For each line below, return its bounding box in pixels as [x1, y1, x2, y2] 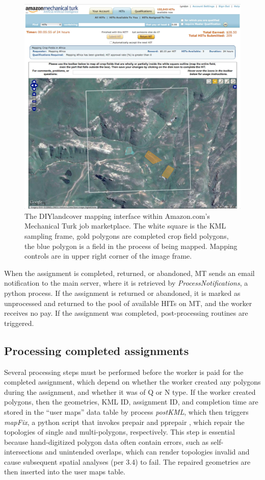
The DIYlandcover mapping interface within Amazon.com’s [24, 210, 210, 221]
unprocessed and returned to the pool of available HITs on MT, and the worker [4, 297, 252, 308]
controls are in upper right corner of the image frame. [24, 250, 192, 261]
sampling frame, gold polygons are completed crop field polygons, [24, 231, 229, 241]
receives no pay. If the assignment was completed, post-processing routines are [4, 308, 248, 318]
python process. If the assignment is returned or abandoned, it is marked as [4, 287, 241, 298]
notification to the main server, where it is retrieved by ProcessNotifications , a [4, 277, 248, 288]
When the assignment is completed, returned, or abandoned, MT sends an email [4, 267, 255, 278]
